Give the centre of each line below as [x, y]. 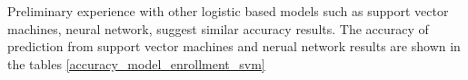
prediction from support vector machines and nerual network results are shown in [234, 46]
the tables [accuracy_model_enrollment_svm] [136, 63]
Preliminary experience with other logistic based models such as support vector [228, 11]
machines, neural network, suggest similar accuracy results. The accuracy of [218, 28]
